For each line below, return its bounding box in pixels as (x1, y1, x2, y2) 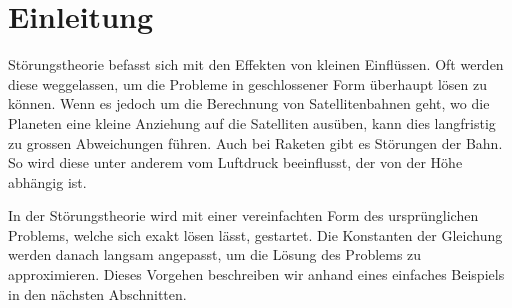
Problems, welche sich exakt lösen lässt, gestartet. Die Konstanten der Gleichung (8, 224, 503, 245)
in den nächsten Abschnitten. (8, 283, 187, 304)
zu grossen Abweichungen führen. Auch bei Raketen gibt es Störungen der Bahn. (8, 132, 503, 153)
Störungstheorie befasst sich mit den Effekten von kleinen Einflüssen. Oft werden (8, 54, 504, 75)
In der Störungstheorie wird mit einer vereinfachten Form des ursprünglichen (8, 205, 479, 226)
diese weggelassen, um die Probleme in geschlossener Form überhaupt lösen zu (8, 73, 487, 94)
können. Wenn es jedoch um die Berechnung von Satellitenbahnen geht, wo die (8, 93, 490, 114)
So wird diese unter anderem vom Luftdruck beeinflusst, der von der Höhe (8, 152, 463, 173)
